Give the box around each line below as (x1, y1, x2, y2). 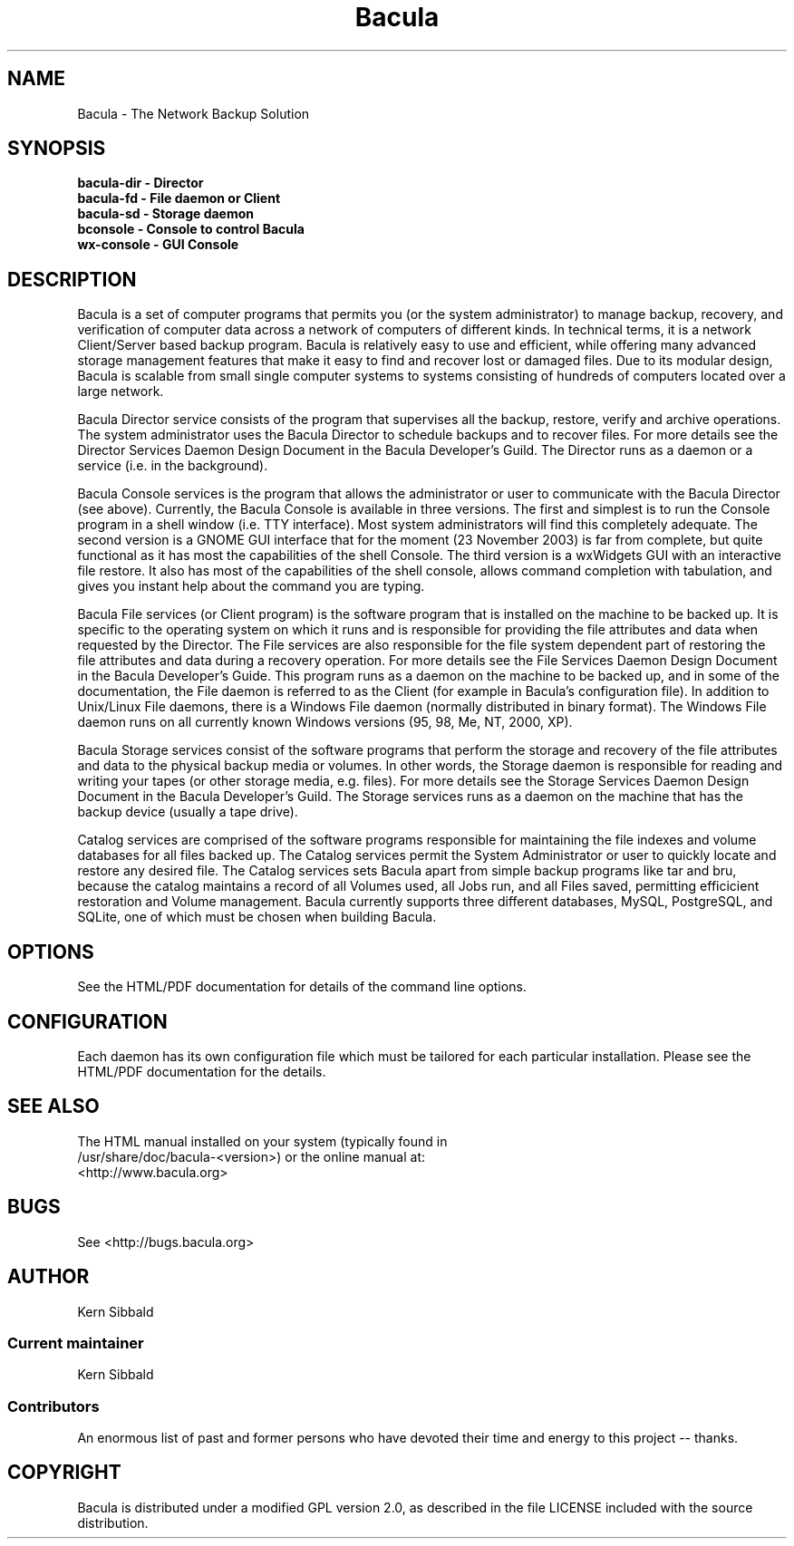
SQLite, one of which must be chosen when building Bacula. (77, 909, 437, 925)
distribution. (77, 1514, 149, 1531)
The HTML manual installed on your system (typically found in (77, 1133, 448, 1149)
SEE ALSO (7, 1095, 100, 1118)
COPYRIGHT (7, 1461, 121, 1484)
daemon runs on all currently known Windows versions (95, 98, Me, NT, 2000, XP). (77, 714, 573, 730)
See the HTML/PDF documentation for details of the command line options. (77, 979, 527, 995)
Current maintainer (7, 1333, 144, 1352)
